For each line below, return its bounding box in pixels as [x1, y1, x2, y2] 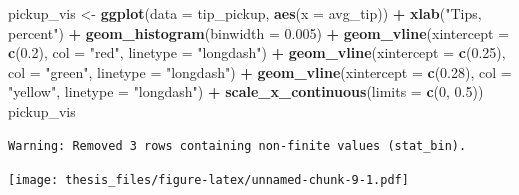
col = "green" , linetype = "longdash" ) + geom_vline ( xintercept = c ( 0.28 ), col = [8, 61, 512, 82]
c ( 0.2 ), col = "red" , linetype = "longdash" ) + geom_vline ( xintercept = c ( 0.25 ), [8, 42, 506, 63]
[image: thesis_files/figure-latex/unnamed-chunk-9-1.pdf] [8, 173, 409, 188]
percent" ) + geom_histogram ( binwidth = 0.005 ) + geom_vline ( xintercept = [8, 22, 510, 43]
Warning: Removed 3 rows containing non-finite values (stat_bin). [8, 138, 467, 153]
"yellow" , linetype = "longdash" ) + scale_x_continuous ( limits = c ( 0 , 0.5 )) [8, 81, 484, 102]
